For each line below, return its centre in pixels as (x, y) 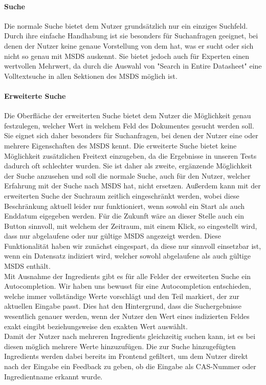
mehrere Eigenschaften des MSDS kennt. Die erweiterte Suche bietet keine (120, 145)
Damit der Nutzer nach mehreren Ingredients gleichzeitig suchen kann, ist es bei (130, 336)
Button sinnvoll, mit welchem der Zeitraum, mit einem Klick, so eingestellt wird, (131, 226)
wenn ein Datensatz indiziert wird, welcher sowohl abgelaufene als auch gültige (127, 256)
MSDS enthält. (27, 266)
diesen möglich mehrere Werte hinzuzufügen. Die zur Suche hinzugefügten (120, 346)
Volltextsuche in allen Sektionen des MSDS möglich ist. (91, 76)
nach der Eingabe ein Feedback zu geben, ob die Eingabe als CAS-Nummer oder (130, 366)
